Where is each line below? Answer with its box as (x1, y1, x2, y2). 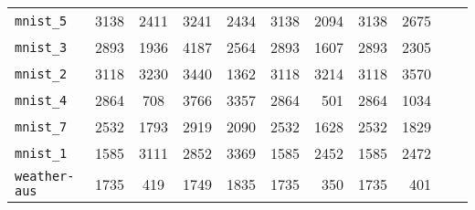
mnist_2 (15, 66, 68, 81)
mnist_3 (15, 39, 68, 55)
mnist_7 (15, 119, 68, 134)
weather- (15, 169, 75, 184)
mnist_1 (15, 145, 68, 161)
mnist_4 (15, 92, 68, 108)
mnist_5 (15, 13, 68, 28)
